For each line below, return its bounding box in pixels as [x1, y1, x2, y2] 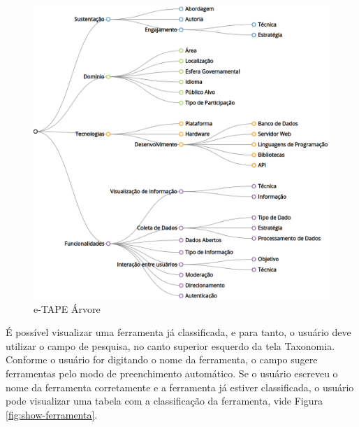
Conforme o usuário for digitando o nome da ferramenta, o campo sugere [6, 352, 318, 367]
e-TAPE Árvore [34, 301, 101, 316]
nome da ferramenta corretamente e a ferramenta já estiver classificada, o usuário [6, 379, 354, 394]
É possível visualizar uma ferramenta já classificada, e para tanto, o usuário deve [6, 325, 351, 339]
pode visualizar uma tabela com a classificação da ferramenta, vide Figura [6, 393, 323, 408]
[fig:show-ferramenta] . [6, 407, 98, 421]
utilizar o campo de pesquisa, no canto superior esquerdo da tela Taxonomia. [6, 338, 335, 353]
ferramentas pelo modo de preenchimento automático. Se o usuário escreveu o [6, 366, 338, 380]
